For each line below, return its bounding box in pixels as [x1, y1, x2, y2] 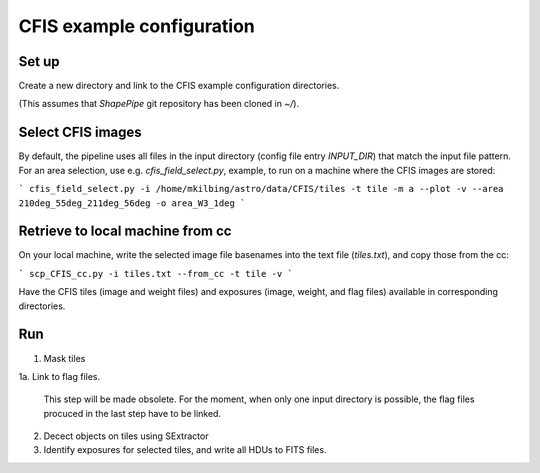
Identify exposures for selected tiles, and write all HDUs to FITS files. [43, 444, 327, 456]
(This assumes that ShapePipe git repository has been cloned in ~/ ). [18, 98, 300, 110]
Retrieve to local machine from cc [18, 223, 232, 240]
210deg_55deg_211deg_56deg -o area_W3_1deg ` [18, 197, 246, 209]
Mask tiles [43, 352, 86, 364]
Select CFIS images [18, 124, 142, 141]
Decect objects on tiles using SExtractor [43, 430, 209, 442]
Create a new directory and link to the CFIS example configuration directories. [18, 80, 340, 92]
